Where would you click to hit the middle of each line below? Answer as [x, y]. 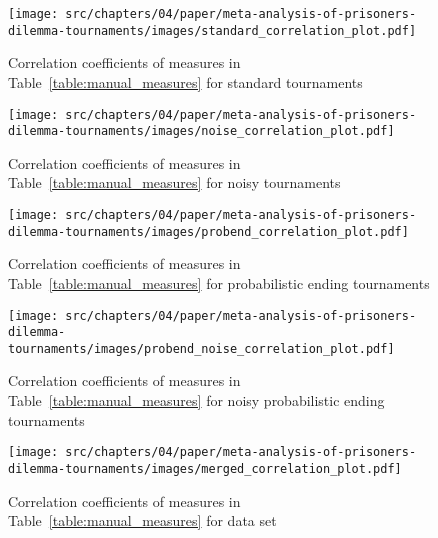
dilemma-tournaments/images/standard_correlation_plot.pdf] [212, 30]
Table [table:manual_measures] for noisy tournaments [174, 182]
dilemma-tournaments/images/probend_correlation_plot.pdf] [208, 231]
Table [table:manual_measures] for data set [142, 520]
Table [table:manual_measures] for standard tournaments [185, 81]
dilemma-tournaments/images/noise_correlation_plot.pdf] [201, 131]
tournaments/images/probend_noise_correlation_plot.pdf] [201, 348]
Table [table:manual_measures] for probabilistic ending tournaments [219, 282]
